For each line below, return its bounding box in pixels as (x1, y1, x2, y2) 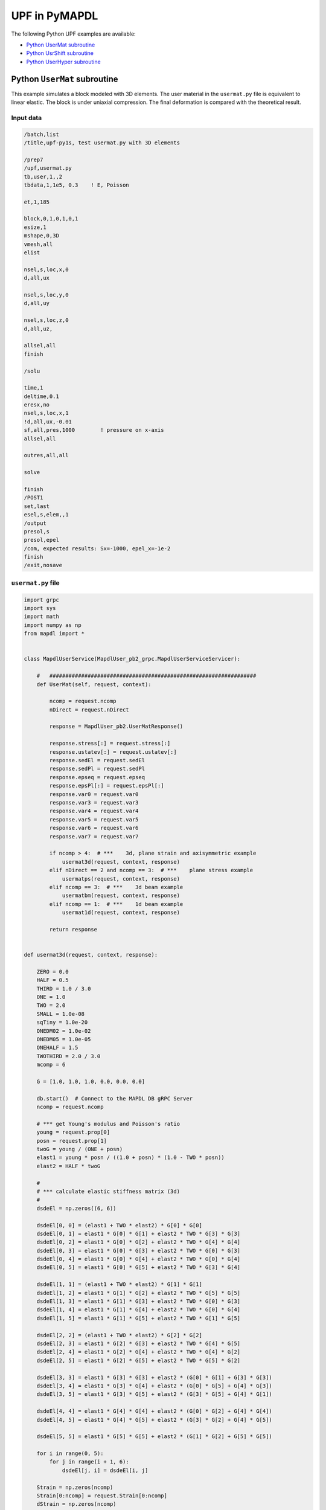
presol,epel (24, 536, 60, 544)
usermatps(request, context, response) (62, 875, 181, 882)
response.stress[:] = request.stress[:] (49, 740, 171, 747)
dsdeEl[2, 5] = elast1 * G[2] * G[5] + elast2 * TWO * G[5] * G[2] (36, 1357, 241, 1364)
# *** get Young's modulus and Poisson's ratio (36, 1120, 181, 1127)
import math (24, 613, 60, 620)
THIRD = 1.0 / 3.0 (36, 985, 91, 992)
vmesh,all (24, 240, 53, 248)
